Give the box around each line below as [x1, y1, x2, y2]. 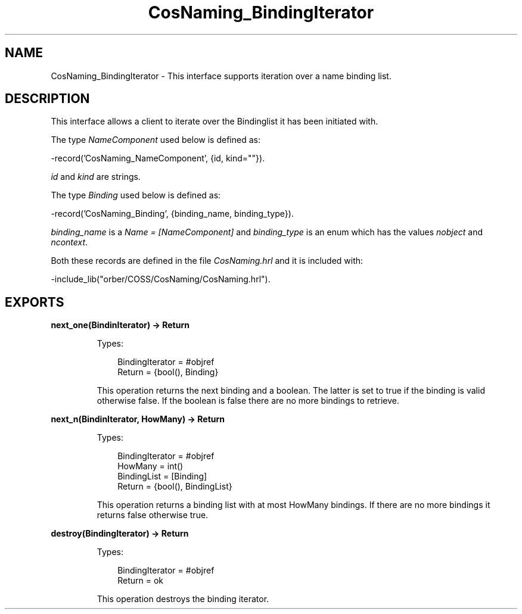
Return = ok [117, 575, 163, 586]
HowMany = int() [117, 461, 184, 472]
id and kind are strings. [51, 172, 141, 182]
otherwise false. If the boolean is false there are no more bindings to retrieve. [97, 395, 400, 406]
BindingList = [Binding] [117, 471, 207, 482]
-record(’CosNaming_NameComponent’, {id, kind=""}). [51, 153, 265, 164]
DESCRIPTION [5, 91, 90, 107]
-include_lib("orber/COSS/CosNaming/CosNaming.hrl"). [51, 274, 271, 285]
